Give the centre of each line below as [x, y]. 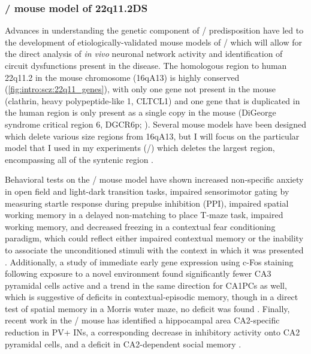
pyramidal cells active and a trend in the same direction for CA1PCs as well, [146, 285]
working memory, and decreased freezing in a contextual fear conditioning [140, 226]
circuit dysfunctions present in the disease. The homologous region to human [146, 65]
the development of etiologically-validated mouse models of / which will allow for [154, 42]
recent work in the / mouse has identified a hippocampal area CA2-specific [142, 320]
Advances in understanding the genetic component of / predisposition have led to [154, 30]
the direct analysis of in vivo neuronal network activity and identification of [144, 54]
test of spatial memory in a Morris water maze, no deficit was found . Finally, [147, 308]
